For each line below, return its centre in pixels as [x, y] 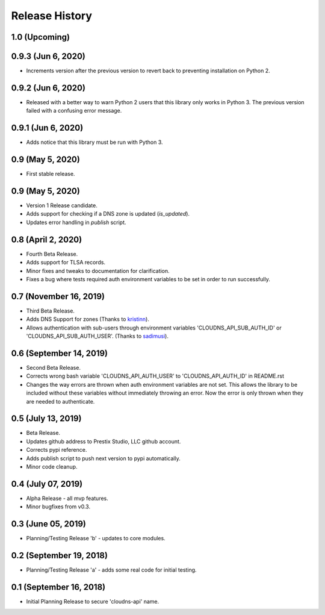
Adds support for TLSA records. [66, 263]
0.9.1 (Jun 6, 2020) [47, 128]
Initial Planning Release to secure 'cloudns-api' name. [93, 601]
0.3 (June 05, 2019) [49, 524]
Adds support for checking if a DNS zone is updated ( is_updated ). [108, 214]
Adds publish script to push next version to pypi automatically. [103, 458]
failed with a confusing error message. [74, 111]
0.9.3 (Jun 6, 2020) [48, 56]
